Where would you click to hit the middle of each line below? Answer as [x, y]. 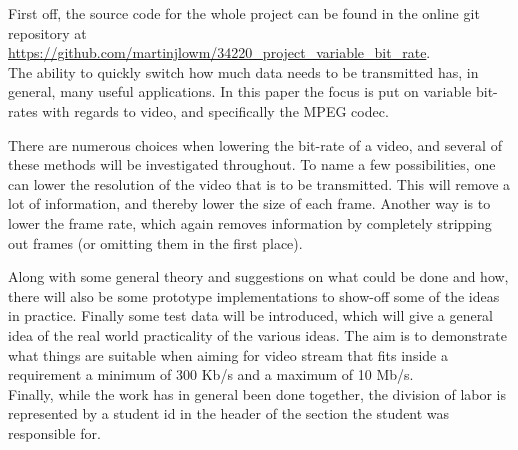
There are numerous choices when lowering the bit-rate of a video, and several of [255, 144]
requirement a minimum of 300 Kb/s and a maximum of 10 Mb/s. [211, 374]
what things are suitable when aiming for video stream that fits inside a [228, 354]
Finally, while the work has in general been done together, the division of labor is [257, 393]
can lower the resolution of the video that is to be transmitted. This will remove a [259, 183]
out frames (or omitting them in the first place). [155, 242]
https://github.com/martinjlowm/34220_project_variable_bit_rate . [219, 52]
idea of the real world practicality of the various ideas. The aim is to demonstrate [258, 334]
